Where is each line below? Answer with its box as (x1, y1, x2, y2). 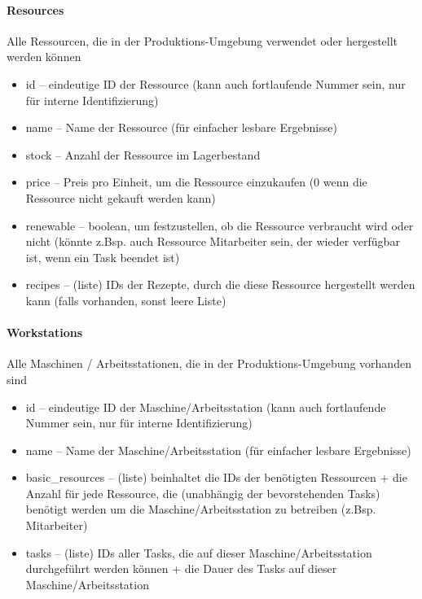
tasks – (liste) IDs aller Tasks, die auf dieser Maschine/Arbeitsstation (25, 544, 372, 561)
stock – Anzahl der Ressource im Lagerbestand (25, 146, 261, 163)
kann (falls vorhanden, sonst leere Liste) (25, 291, 226, 308)
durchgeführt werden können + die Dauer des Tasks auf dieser (25, 560, 337, 577)
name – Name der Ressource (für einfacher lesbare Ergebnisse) (25, 119, 337, 136)
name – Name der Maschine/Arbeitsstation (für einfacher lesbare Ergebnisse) (25, 441, 411, 458)
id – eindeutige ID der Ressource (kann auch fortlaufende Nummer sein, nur (25, 75, 406, 92)
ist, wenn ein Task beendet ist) (25, 248, 180, 265)
